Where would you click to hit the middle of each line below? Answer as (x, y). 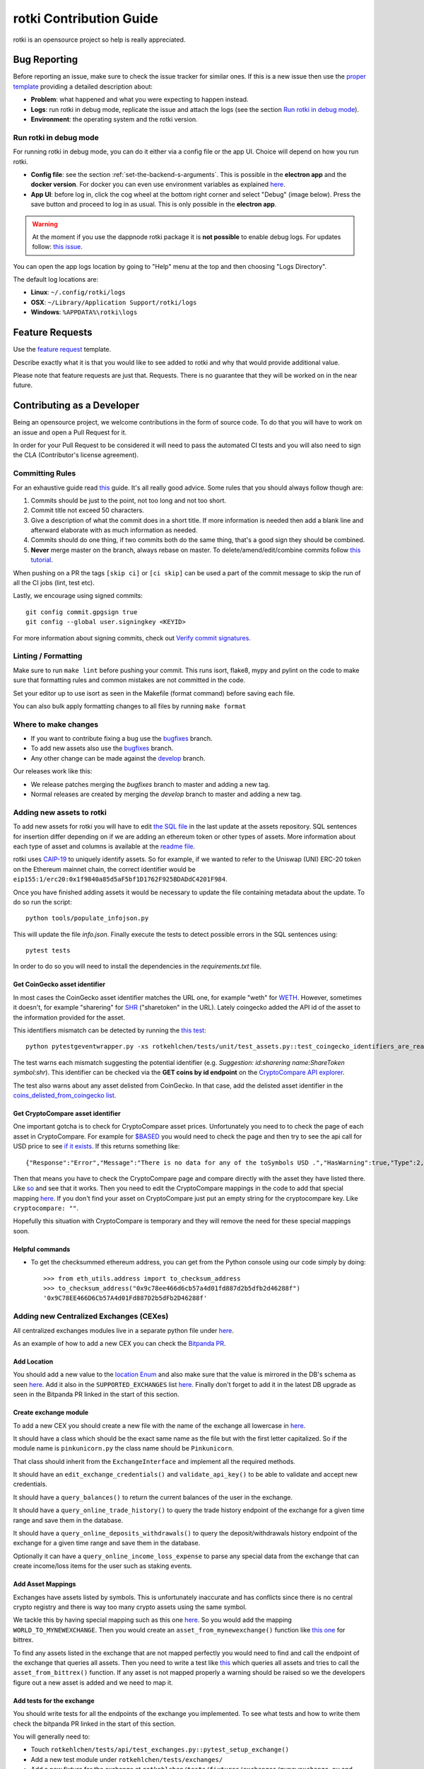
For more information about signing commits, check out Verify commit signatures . (132, 638)
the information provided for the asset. (69, 1017)
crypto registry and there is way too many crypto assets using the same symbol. (130, 1607)
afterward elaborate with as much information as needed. (114, 530)
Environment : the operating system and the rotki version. (114, 120)
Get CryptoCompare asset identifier (67, 1113)
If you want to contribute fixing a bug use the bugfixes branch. (122, 739)
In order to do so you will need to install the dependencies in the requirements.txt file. (137, 967)
